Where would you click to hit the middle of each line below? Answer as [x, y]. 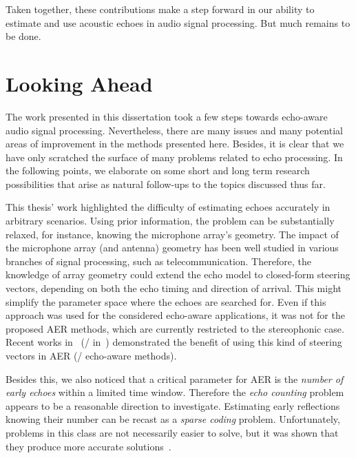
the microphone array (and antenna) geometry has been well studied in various [172, 248]
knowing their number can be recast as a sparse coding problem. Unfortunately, [173, 419]
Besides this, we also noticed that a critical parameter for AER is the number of [175, 378]
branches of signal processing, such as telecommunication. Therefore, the [158, 261]
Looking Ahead [79, 83]
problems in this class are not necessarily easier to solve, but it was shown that [172, 432]
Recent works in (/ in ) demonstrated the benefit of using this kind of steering [174, 342]
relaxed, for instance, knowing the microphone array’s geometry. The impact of [172, 234]
